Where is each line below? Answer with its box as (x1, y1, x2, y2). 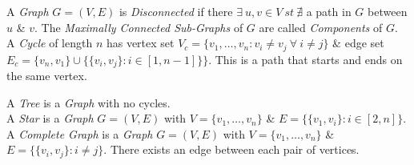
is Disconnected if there (119, 3, 233, 19)
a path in (306, 3, 352, 19)
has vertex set (106, 34, 175, 51)
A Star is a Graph (6, 110, 94, 127)
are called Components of (259, 18, 383, 35)
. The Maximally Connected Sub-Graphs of (34, 18, 243, 35)
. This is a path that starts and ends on (208, 50, 403, 67)
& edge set (332, 34, 384, 51)
